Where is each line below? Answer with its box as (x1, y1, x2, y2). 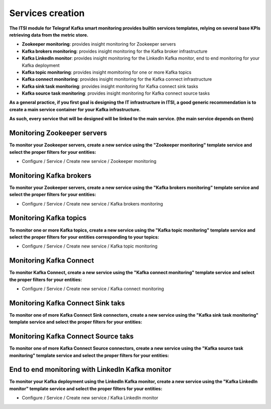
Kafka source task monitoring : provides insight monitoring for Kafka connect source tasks (22, 90, 210, 96)
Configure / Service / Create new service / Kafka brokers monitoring (22, 200, 163, 207)
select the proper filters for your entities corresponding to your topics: (9, 234, 160, 240)
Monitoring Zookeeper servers (9, 129, 107, 137)
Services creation (9, 8, 85, 19)
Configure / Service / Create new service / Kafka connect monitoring (22, 286, 164, 292)
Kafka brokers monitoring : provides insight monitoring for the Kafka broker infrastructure (22, 48, 208, 54)
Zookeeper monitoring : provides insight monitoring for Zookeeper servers (22, 41, 176, 47)
